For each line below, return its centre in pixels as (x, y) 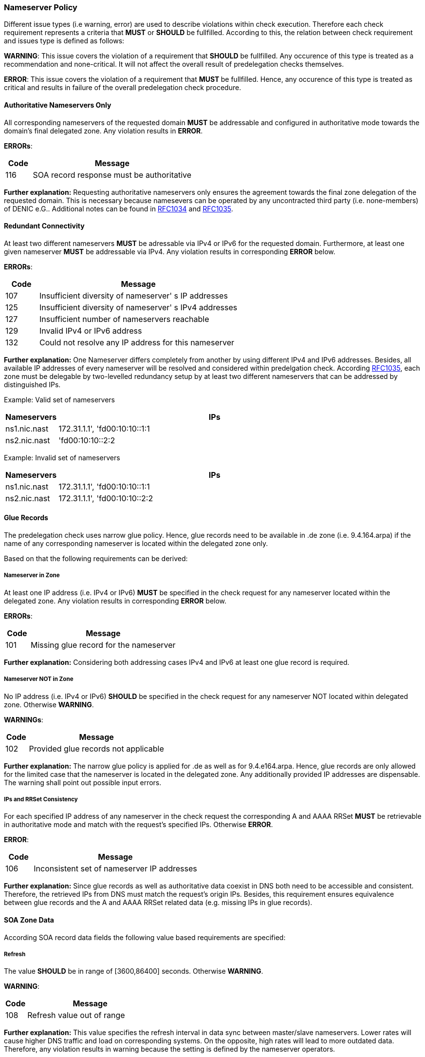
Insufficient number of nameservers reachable (124, 319)
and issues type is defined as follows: (64, 41)
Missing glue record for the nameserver (103, 645)
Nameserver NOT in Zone (39, 679)
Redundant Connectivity (44, 226)
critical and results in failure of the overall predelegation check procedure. (123, 88)
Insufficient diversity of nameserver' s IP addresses (134, 295)
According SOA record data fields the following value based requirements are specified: (145, 937)
